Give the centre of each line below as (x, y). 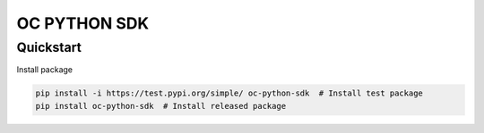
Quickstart (49, 47)
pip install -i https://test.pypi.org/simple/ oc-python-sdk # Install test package (229, 93)
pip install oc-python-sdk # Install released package (161, 106)
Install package (45, 70)
